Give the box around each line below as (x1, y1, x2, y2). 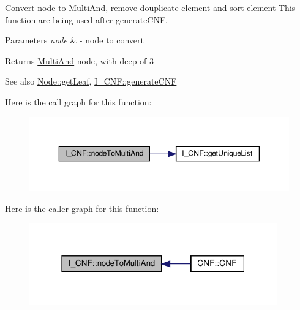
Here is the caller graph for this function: (5, 202, 159, 214)
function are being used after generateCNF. (5, 13, 168, 26)
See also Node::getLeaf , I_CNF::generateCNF (5, 75, 177, 88)
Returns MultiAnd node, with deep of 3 (5, 54, 154, 67)
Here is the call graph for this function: (5, 95, 152, 108)
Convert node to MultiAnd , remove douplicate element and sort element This (5, 1, 296, 13)
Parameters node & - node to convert (5, 34, 144, 47)
